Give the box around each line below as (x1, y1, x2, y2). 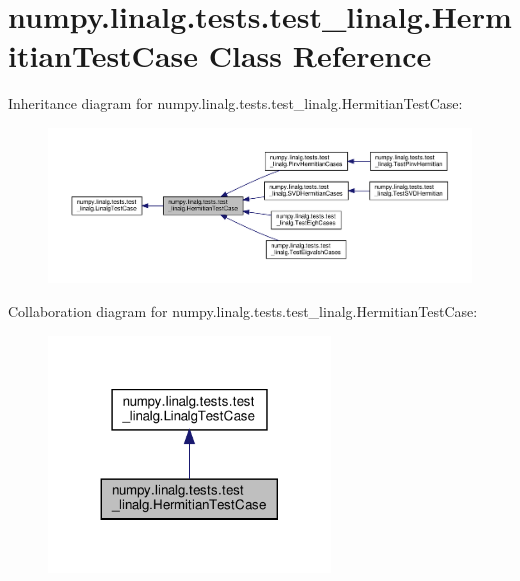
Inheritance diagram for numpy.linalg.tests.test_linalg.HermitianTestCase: (8, 93, 463, 114)
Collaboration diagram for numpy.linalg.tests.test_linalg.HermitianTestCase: (8, 300, 478, 321)
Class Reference (208, 35, 432, 76)
